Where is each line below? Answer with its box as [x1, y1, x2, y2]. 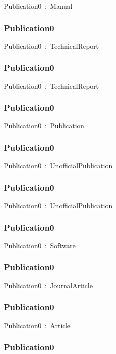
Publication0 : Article [4, 320, 70, 330]
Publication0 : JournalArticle [4, 280, 93, 290]
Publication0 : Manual [4, 1, 73, 11]
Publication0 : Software [4, 240, 76, 250]
